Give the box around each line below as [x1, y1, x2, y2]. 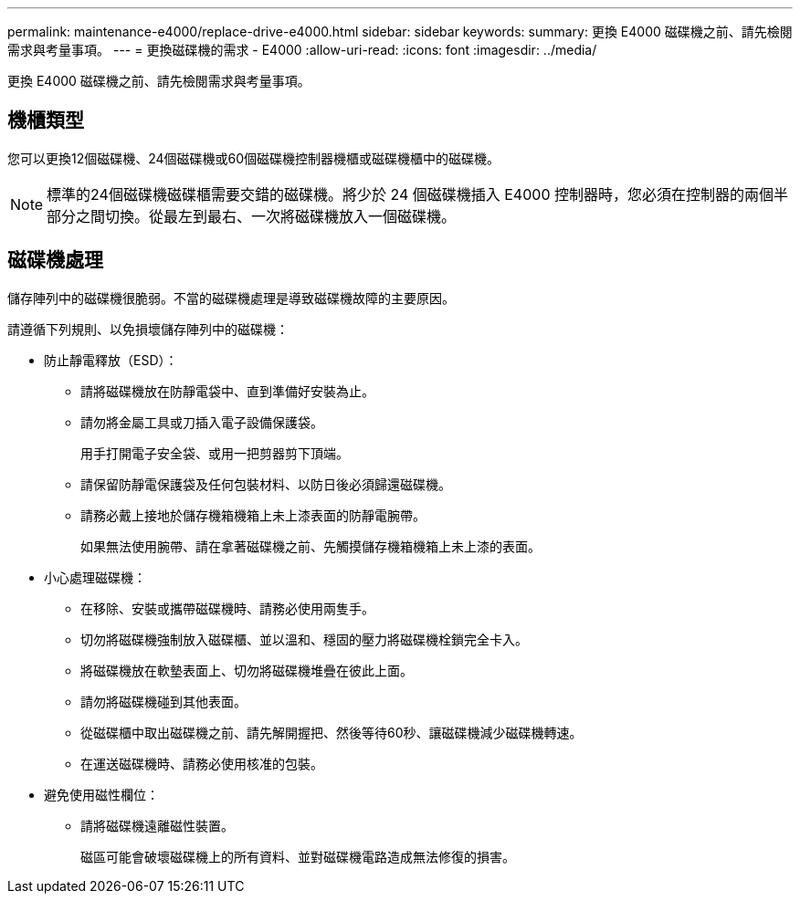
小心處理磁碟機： [44, 569, 146, 585]
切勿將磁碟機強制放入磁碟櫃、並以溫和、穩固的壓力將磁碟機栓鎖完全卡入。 [80, 631, 528, 647]
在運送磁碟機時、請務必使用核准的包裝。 [80, 755, 323, 771]
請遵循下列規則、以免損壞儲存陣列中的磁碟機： [7, 320, 289, 337]
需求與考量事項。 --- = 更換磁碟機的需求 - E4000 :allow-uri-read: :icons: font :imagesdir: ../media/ [7, 42, 597, 58]
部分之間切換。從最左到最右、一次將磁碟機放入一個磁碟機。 [47, 206, 457, 225]
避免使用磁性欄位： [44, 786, 159, 802]
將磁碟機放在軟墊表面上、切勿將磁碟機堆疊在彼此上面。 [80, 662, 413, 678]
